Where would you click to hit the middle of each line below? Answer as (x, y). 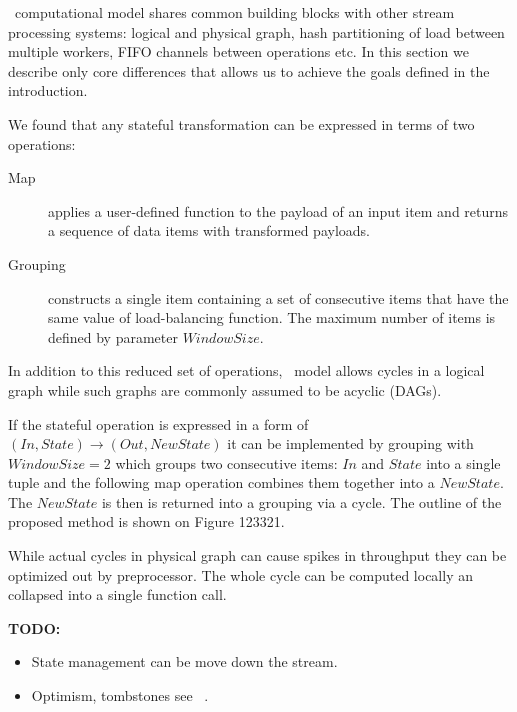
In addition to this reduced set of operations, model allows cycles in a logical (246, 370)
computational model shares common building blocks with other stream (234, 12)
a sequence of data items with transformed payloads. (209, 230)
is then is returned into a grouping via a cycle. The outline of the (301, 501)
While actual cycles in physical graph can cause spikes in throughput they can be (257, 555)
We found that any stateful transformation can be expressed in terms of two (241, 123)
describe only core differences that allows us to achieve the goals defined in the (249, 70)
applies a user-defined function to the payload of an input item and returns (278, 210)
